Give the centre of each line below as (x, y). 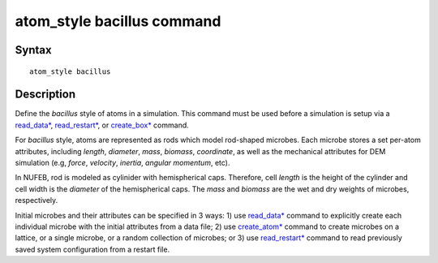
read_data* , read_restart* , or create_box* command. (102, 125)
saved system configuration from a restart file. (92, 249)
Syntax (33, 50)
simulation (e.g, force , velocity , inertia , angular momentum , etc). (122, 163)
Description (45, 95)
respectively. (36, 200)
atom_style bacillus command (118, 21)
